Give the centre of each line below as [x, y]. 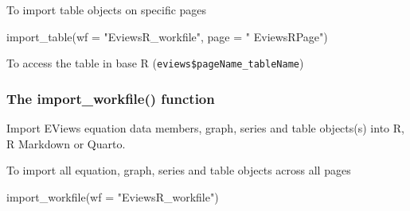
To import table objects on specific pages [107, 10]
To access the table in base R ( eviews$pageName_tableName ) [155, 63]
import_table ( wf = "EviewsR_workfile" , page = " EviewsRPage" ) [167, 36]
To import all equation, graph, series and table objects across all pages [179, 170]
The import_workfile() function [111, 98]
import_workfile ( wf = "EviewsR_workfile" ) [113, 196]
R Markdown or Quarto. [66, 143]
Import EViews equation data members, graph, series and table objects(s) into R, [205, 128]
